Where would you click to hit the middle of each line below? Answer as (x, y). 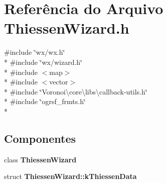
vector (59, 82)
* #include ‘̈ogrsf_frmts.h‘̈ (45, 101)
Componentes (40, 138)
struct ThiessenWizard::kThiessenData (70, 176)
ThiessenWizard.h (67, 28)
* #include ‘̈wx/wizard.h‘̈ (43, 62)
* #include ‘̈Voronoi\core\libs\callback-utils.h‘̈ (76, 91)
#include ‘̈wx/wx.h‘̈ (35, 52)
